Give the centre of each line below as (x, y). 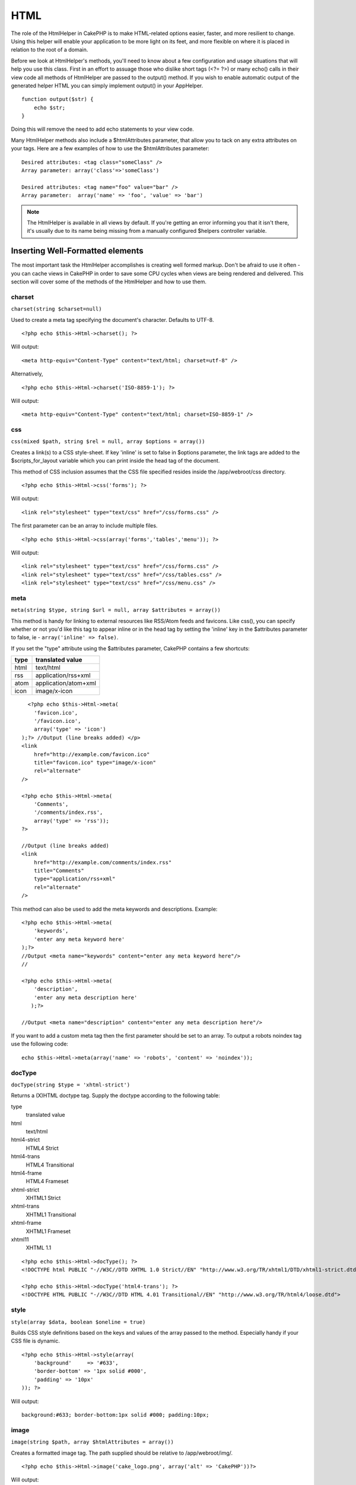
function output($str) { (58, 99)
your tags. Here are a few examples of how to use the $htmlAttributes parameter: (110, 148)
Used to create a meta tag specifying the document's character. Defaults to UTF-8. (112, 320)
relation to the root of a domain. (50, 50)
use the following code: (39, 1044)
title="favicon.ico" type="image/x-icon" (95, 762)
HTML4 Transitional (50, 1165)
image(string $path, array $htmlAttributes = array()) (93, 1442)
